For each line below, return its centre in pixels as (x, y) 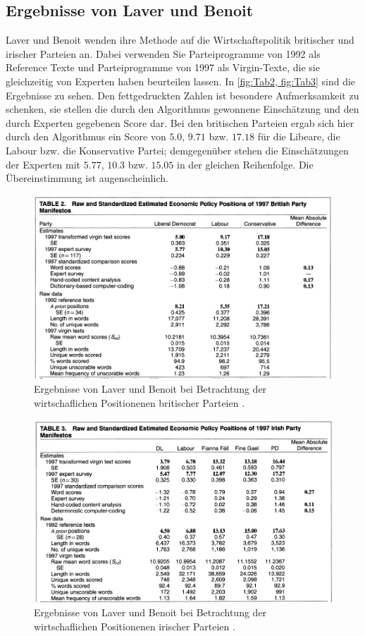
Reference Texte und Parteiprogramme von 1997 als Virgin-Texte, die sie (163, 67)
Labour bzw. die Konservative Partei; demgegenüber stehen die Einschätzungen (177, 150)
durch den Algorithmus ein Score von (86, 136)
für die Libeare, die (299, 136)
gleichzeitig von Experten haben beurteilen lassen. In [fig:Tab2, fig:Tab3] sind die (181, 81)
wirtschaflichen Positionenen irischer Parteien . (135, 626)
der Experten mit (43, 164)
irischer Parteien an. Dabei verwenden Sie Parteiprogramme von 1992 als (163, 53)
